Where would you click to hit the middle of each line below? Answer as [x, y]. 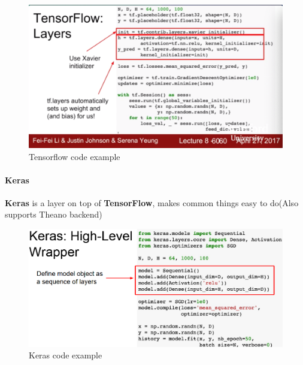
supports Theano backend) [54, 214]
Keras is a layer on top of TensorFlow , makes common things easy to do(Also [152, 202]
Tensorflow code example [75, 156]
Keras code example [66, 355]
